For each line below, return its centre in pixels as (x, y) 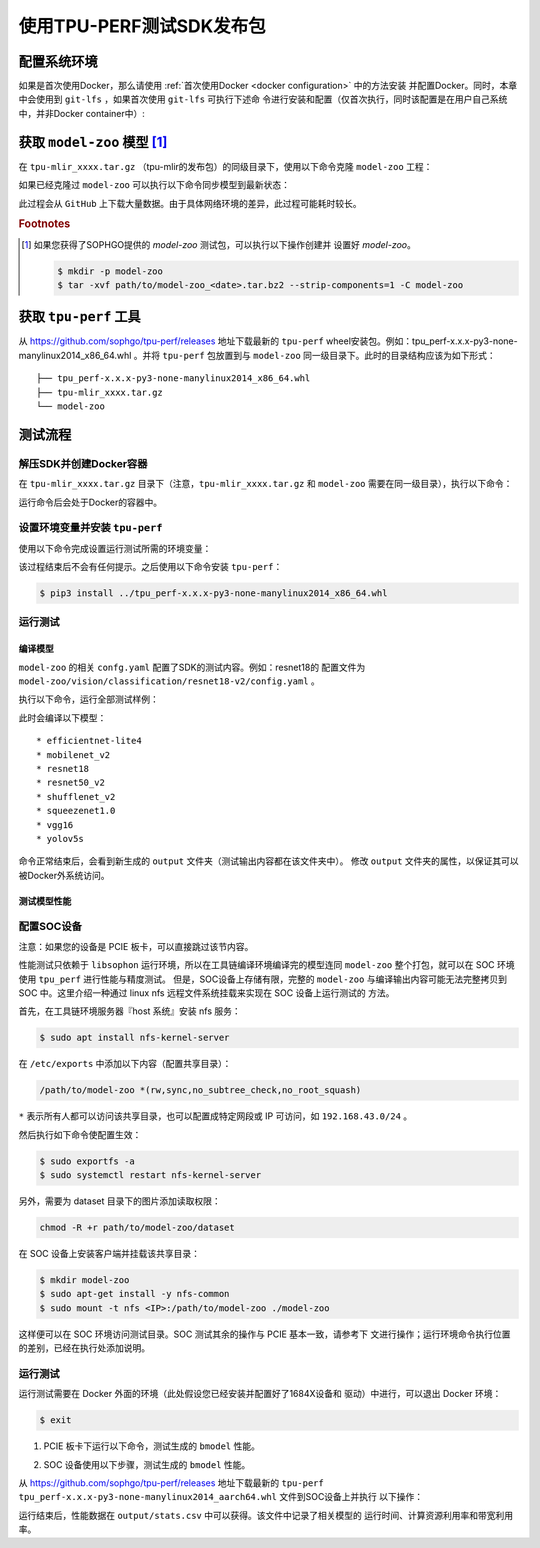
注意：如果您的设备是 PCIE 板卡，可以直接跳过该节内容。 (136, 946)
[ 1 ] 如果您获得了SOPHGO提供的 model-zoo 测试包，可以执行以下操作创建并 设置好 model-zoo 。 (219, 244)
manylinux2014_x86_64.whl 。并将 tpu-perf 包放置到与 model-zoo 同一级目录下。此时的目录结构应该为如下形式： (257, 355)
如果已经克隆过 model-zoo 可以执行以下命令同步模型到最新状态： (154, 185)
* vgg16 (55, 824)
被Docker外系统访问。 (64, 875)
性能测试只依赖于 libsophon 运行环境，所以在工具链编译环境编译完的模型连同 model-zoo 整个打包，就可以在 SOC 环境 (266, 965)
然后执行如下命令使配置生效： (80, 1134)
